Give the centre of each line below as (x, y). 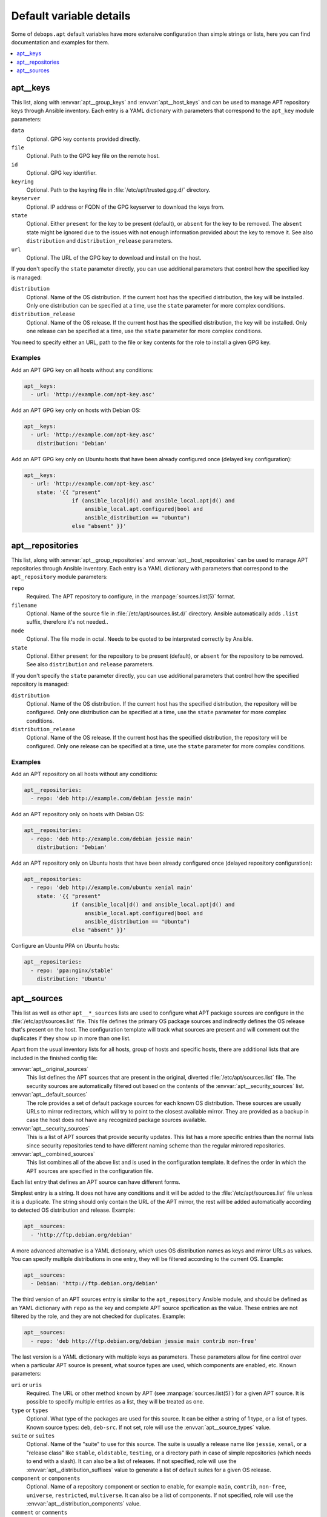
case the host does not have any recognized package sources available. (117, 1120)
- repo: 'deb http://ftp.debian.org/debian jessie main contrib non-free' (144, 1341)
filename (24, 605)
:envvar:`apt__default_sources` (49, 1095)
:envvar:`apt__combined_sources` (53, 1154)
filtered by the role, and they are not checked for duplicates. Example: (98, 1316)
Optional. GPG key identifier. (61, 173)
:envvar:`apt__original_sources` (50, 1069)
